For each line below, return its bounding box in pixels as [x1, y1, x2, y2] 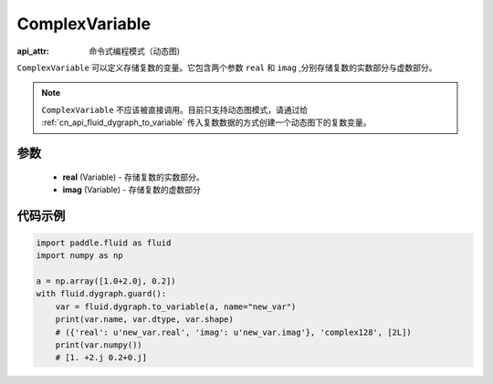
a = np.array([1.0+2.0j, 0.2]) [36, 276, 177, 286]
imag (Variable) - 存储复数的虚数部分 [62, 183, 201, 195]
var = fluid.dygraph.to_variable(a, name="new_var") [55, 301, 297, 312]
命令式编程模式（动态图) [89, 46, 181, 57]
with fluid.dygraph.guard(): [36, 288, 167, 299]
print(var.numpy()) [55, 340, 143, 350]
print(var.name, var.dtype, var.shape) [55, 315, 235, 325]
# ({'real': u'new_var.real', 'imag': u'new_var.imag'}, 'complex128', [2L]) [55, 327, 413, 337]
